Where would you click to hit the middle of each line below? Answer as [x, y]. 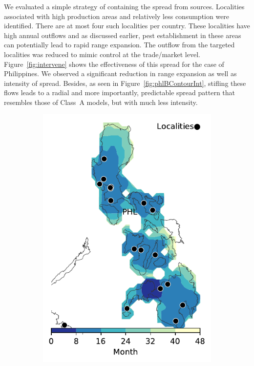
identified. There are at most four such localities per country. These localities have [127, 26]
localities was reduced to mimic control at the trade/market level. [102, 54]
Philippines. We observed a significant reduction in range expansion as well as [120, 73]
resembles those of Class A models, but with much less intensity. [101, 102]
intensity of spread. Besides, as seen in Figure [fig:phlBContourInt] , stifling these [125, 83]
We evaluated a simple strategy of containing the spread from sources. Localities [124, 6]
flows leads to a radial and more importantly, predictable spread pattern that [120, 92]
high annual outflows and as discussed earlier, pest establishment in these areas [123, 35]
